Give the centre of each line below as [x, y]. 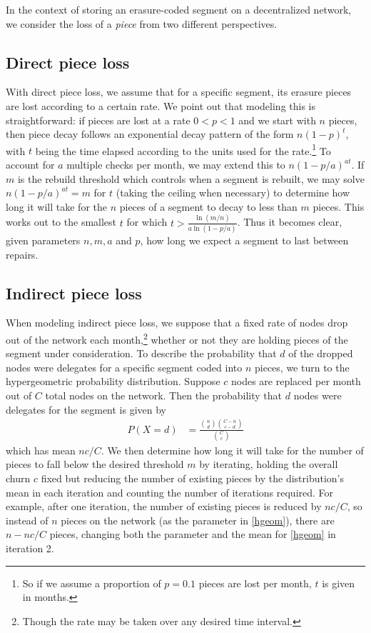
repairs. [22, 254]
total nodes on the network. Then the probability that [164, 395]
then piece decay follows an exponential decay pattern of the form [150, 134]
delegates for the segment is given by [86, 409]
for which [147, 222]
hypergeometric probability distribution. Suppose [113, 381]
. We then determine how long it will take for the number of [232, 450]
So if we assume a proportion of [92, 583]
